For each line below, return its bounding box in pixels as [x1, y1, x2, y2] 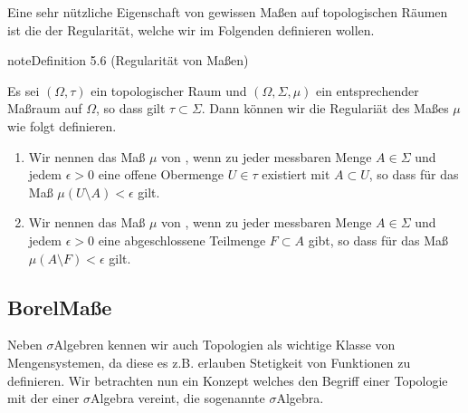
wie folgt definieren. [7, 116, 117, 135]
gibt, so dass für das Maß [308, 230, 448, 249]
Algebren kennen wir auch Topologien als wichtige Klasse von [53, 335, 396, 354]
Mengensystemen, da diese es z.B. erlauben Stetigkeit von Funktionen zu [7, 352, 411, 371]
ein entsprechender [315, 81, 419, 100]
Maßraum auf [7, 99, 82, 118]
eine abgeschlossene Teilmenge [98, 230, 266, 249]
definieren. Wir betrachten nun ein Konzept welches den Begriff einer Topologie [7, 370, 448, 389]
